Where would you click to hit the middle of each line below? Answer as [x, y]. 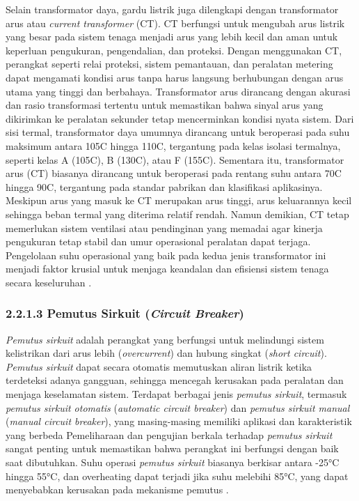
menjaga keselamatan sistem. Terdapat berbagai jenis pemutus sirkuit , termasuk [176, 394]
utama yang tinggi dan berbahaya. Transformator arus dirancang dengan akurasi [178, 91]
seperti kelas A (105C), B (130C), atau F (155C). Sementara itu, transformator [175, 159]
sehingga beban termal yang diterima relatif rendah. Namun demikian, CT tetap [177, 214]
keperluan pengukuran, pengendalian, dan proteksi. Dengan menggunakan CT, [174, 50]
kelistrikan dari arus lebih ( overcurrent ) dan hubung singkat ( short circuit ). [166, 353]
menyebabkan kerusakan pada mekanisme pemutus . [117, 490]
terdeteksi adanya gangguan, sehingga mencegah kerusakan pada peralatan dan [175, 380]
